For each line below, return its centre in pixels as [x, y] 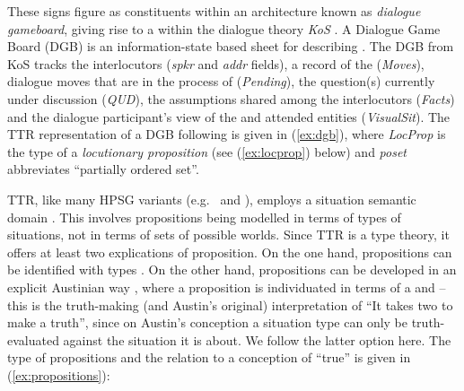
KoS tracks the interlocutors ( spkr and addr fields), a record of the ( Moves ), [216, 63]
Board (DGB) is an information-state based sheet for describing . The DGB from [231, 46]
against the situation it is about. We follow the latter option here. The [257, 339]
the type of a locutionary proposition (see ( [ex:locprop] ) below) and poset [207, 151]
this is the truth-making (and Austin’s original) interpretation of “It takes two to [230, 304]
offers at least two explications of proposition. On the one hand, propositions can [230, 252]
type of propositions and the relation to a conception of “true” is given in [209, 357]
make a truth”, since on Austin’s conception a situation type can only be [208, 322]
